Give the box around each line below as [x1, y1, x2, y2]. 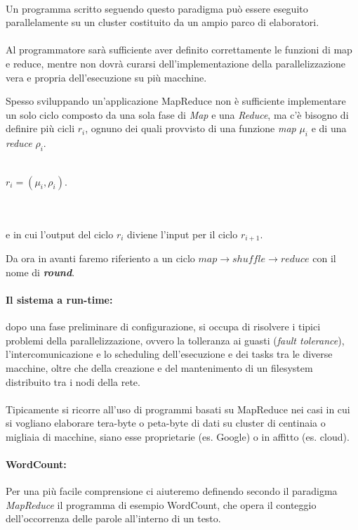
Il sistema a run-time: [6, 292, 113, 306]
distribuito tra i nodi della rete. [6, 374, 140, 389]
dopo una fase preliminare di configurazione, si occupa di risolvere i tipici [6, 319, 321, 334]
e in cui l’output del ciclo [6, 226, 114, 241]
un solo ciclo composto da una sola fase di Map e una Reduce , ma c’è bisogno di [6, 107, 349, 122]
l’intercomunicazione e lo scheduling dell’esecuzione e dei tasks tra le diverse [6, 347, 333, 361]
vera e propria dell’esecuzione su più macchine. [6, 70, 207, 84]
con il [312, 251, 336, 266]
